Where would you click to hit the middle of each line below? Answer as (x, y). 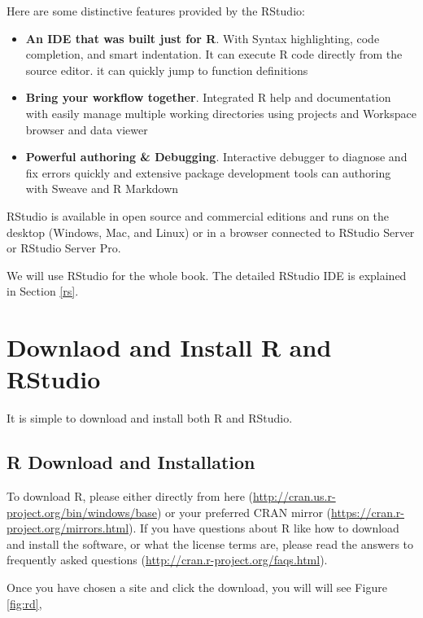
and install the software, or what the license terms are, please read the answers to (210, 543)
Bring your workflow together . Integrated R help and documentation (208, 97)
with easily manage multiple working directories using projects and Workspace (221, 113)
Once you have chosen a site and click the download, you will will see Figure (197, 587)
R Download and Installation (131, 462)
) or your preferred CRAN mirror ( (244, 512)
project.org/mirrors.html (68, 528)
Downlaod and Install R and (169, 347)
